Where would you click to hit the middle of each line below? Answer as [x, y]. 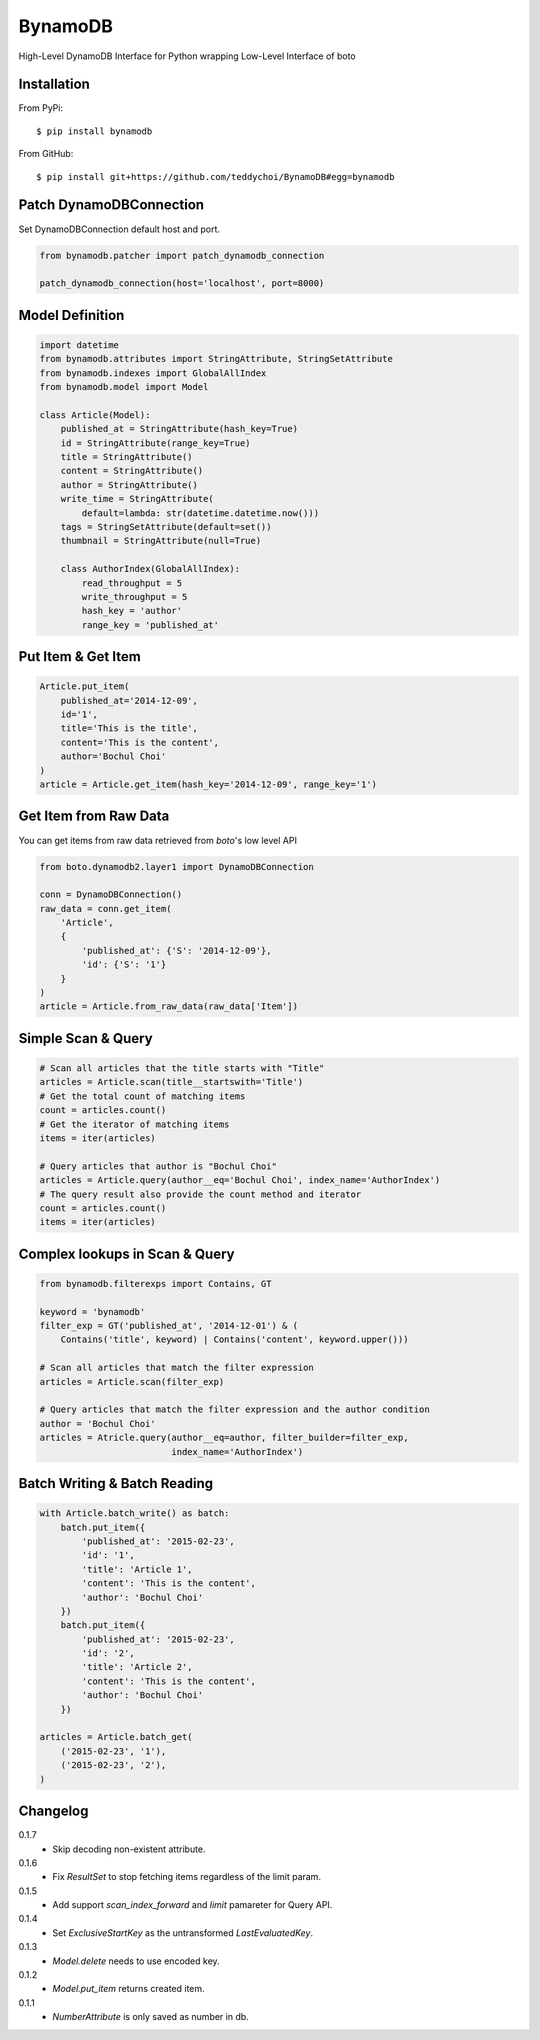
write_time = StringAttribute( [137, 499]
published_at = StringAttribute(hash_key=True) [179, 429]
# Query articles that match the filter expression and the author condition [234, 1409]
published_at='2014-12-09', [129, 700]
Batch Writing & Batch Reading [116, 1483]
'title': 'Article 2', [137, 1667]
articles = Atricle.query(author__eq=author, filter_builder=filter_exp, [224, 1438]
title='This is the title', [129, 728]
